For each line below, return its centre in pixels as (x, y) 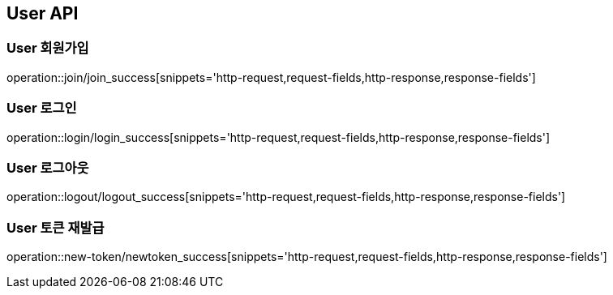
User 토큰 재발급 (56, 227)
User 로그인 (42, 108)
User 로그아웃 (48, 167)
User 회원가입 (48, 48)
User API (43, 13)
